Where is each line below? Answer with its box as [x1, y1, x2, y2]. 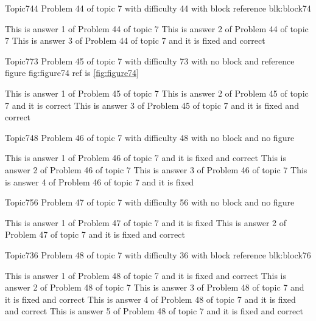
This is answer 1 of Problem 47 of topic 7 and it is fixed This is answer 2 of [5, 216, 287, 229]
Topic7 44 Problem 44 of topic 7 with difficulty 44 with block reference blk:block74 [5, 2, 311, 14]
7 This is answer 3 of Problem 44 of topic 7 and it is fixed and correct [5, 34, 265, 47]
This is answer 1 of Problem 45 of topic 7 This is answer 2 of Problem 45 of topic [5, 86, 309, 99]
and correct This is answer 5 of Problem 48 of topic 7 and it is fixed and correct [5, 305, 303, 317]
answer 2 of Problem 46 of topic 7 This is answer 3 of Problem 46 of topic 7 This [5, 163, 307, 176]
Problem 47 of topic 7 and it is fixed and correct [5, 228, 185, 241]
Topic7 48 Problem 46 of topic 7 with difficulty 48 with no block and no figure [5, 131, 295, 143]
